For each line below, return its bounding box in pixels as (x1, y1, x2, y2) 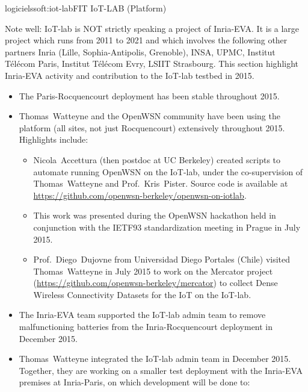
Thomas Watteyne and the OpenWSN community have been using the (19, 110, 280, 122)
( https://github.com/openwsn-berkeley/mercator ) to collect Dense (33, 276, 278, 289)
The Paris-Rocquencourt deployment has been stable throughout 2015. (19, 89, 280, 102)
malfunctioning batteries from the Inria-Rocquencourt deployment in (19, 320, 273, 333)
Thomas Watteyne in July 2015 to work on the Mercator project (33, 264, 273, 277)
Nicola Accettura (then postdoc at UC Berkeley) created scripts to (33, 153, 281, 166)
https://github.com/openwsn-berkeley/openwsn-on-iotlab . (33, 188, 247, 201)
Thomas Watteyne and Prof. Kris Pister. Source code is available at (33, 177, 288, 190)
